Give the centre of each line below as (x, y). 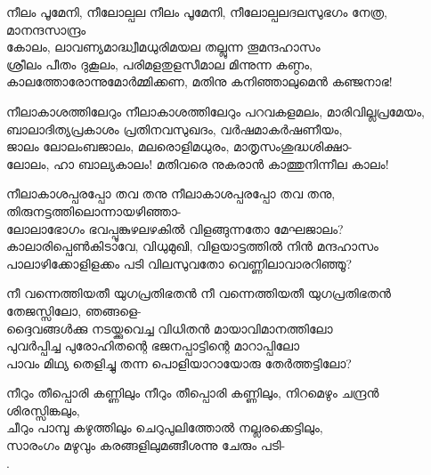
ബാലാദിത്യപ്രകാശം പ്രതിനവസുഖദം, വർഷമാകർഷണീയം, (175, 129)
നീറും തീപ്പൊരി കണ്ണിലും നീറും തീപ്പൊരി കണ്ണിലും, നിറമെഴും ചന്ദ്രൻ (193, 393)
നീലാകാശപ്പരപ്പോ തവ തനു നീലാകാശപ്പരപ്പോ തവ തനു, (171, 193)
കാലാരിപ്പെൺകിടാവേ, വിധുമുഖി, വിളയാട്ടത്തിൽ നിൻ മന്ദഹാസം (192, 246)
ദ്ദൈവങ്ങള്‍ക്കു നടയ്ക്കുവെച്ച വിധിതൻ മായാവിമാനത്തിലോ (170, 328)
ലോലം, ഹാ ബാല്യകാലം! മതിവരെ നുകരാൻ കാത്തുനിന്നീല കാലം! (198, 163)
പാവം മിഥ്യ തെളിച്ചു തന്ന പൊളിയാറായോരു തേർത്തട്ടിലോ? (179, 362)
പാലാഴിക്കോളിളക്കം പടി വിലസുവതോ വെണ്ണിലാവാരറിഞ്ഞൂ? (179, 263)
